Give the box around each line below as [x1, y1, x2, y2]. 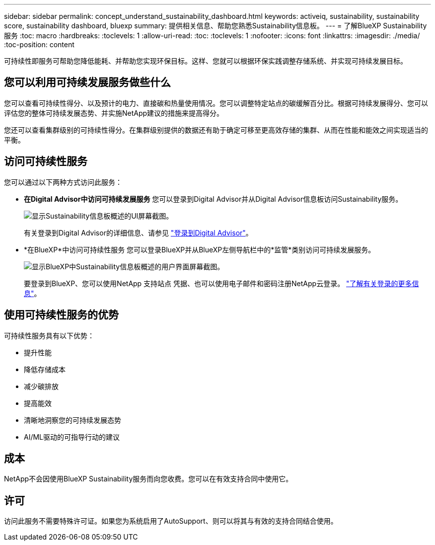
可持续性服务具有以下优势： [4, 331, 94, 340]
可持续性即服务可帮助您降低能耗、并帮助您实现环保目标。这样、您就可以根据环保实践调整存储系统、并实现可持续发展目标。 [4, 57, 407, 65]
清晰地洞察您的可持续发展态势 [24, 415, 121, 424]
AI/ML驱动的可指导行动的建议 [24, 432, 120, 441]
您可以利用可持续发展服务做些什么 [4, 76, 171, 89]
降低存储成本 [24, 365, 66, 374]
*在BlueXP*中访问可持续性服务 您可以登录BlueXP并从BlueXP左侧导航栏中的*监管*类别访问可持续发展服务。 [24, 245, 375, 254]
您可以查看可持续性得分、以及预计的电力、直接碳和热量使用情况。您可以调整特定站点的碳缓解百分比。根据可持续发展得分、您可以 [4, 98, 428, 107]
